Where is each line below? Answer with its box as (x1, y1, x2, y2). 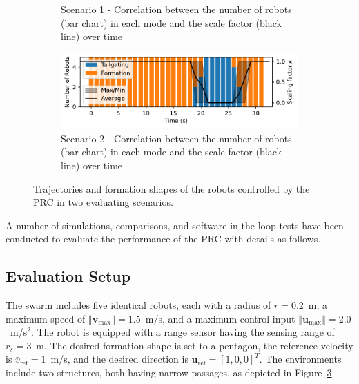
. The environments (259, 352, 342, 366)
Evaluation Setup (6, 265, 131, 287)
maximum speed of (6, 311, 86, 325)
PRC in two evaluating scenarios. (33, 195, 173, 209)
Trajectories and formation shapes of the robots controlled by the (33, 181, 310, 195)
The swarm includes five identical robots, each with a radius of (6, 298, 271, 312)
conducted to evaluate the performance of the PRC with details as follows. (6, 231, 321, 246)
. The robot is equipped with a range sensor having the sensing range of (30, 325, 335, 339)
